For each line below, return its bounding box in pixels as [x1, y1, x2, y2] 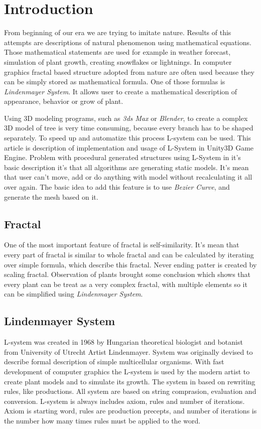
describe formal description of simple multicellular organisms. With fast [4, 356, 224, 367]
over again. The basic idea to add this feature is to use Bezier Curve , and [4, 182, 230, 192]
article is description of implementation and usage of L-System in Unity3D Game [4, 142, 254, 153]
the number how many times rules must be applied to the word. [4, 415, 201, 425]
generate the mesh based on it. [4, 191, 98, 202]
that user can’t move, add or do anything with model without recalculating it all [4, 172, 252, 182]
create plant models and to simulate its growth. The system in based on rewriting [4, 376, 255, 386]
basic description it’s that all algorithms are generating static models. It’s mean [4, 162, 249, 172]
